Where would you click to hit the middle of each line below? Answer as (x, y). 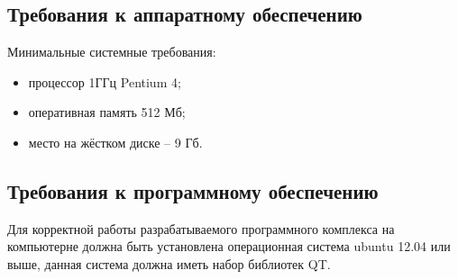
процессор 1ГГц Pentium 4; (105, 81)
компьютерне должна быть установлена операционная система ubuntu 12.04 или (229, 246)
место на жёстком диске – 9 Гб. (115, 142)
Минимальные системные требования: (112, 52)
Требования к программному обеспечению (193, 190)
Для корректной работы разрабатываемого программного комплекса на (201, 228)
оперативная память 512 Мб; (107, 112)
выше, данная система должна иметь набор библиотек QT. (169, 263)
